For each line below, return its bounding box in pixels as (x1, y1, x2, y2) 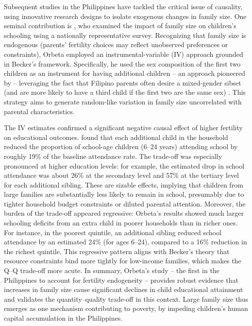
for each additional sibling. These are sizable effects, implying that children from (4, 179, 243, 189)
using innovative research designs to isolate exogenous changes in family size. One (4, 11, 247, 21)
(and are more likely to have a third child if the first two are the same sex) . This (4, 87, 246, 97)
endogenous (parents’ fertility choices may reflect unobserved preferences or (4, 39, 228, 50)
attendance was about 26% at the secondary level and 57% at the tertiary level (4, 170, 239, 180)
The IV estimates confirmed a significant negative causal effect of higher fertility (4, 122, 243, 133)
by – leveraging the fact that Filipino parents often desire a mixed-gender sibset (4, 77, 241, 87)
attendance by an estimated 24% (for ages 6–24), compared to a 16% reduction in (4, 237, 247, 247)
